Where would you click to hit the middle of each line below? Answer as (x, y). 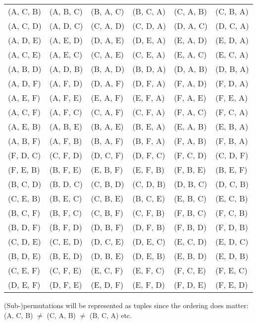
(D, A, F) (107, 83)
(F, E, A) (231, 97)
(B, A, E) (107, 126)
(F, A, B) (190, 141)
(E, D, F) (107, 285)
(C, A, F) (107, 112)
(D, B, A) (232, 69)
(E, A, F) (107, 97)
